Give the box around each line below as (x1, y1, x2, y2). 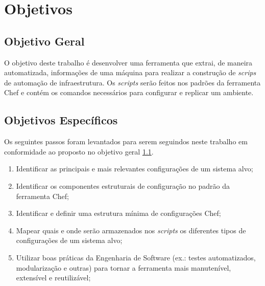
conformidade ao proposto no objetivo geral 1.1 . (4, 146, 154, 157)
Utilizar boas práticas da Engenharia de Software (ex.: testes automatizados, (16, 252, 256, 262)
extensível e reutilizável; (16, 272, 91, 283)
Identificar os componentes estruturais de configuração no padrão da (16, 180, 230, 191)
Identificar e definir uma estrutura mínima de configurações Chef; (16, 208, 221, 218)
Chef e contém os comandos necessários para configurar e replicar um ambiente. (4, 87, 254, 98)
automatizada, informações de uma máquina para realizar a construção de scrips (4, 67, 256, 78)
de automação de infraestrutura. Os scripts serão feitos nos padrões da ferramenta (4, 77, 261, 87)
